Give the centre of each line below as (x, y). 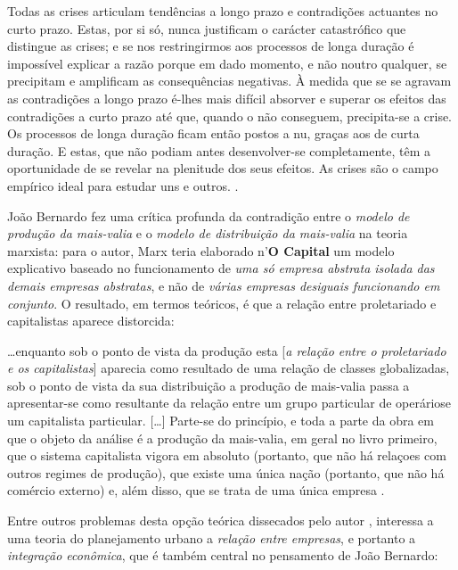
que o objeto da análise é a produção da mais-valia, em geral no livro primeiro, (222, 438)
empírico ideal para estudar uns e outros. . (123, 185)
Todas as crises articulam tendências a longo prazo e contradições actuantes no (223, 11)
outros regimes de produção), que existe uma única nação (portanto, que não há (226, 472)
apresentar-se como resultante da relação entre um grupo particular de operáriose (229, 403)
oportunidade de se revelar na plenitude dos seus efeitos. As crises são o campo (223, 168)
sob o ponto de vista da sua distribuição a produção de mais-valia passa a (209, 385)
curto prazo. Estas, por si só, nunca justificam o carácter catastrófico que (207, 28)
